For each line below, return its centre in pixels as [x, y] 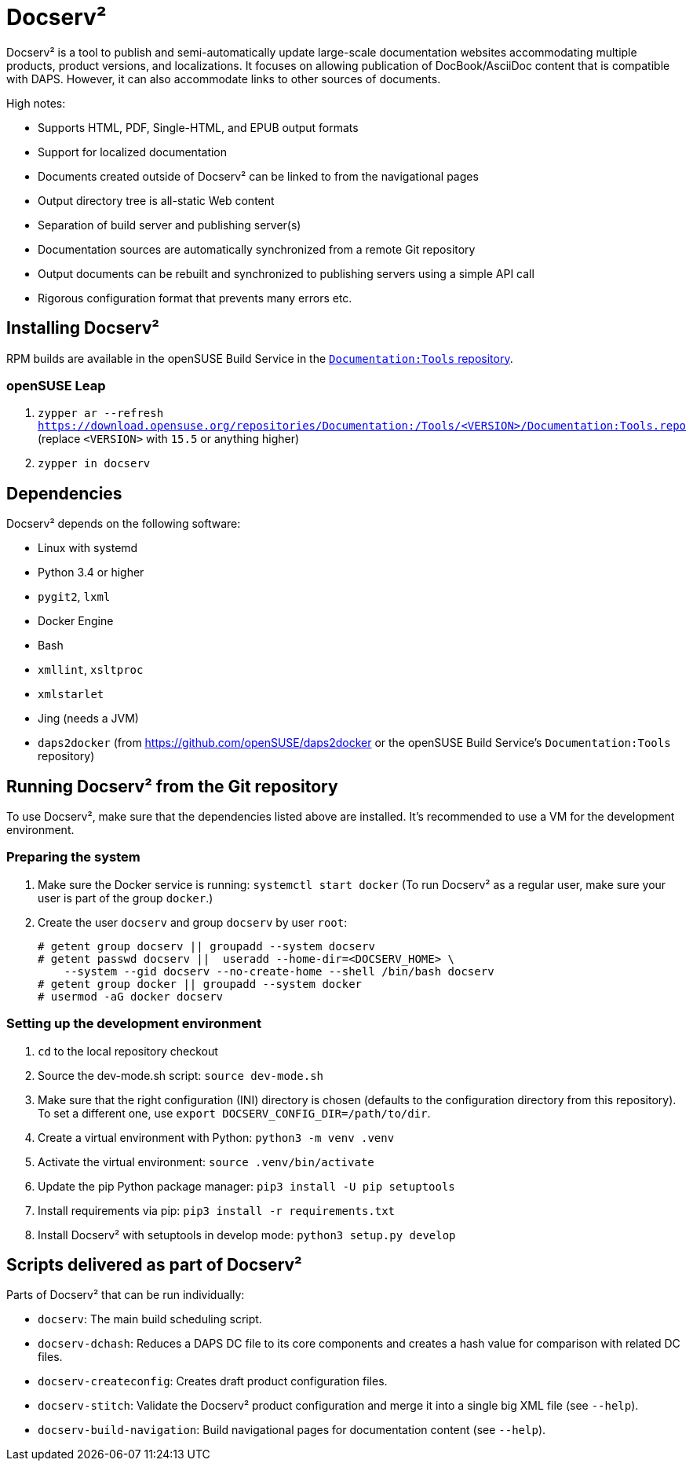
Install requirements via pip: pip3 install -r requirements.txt [217, 1210]
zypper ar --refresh [101, 413]
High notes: [36, 103]
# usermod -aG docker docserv [131, 996]
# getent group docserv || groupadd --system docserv [206, 946]
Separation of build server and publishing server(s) [170, 225]
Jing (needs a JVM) [88, 719]
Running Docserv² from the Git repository [172, 786]
